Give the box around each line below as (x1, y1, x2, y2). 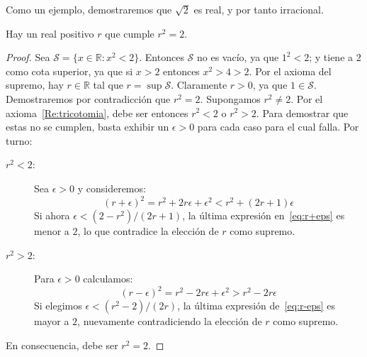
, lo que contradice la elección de (77, 224, 219, 238)
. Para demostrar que (256, 105, 349, 120)
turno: (6, 133, 33, 148)
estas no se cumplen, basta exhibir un (6, 119, 169, 134)
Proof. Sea (6, 50, 50, 65)
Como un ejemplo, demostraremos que (6, 2, 172, 16)
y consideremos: (77, 180, 146, 195)
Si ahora (34, 208, 70, 223)
